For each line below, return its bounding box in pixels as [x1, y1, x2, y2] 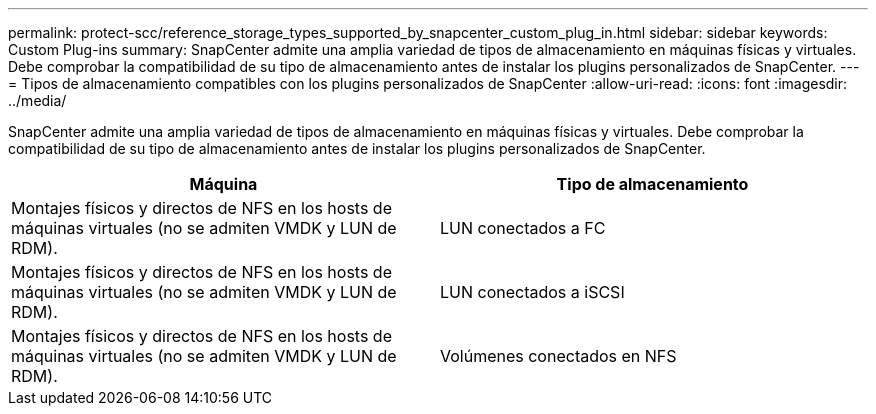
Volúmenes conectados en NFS [440, 346, 677, 366]
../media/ [8, 92, 67, 109]
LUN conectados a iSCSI [440, 282, 625, 302]
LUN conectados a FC [440, 218, 606, 238]
